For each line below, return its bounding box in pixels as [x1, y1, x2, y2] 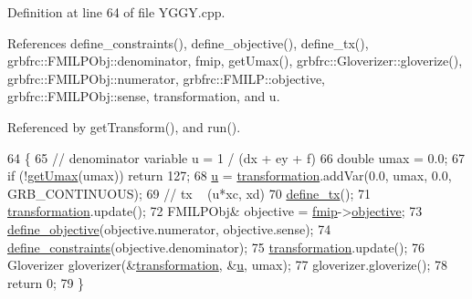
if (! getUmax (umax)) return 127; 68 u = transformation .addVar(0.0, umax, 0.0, [7, 166, 452, 185]
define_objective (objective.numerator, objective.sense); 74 [7, 219, 331, 238]
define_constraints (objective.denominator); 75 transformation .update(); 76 [7, 237, 425, 256]
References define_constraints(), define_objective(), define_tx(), [7, 33, 369, 52]
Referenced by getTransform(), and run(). [7, 117, 241, 136]
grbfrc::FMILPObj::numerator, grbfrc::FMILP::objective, [7, 68, 326, 88]
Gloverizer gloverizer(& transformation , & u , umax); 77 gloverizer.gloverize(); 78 [7, 255, 448, 274]
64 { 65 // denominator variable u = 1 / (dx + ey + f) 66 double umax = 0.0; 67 [7, 148, 465, 167]
